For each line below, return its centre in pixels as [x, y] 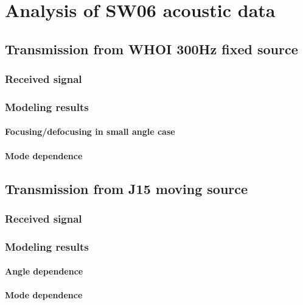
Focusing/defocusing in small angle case [90, 131]
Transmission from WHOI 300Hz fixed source [151, 48]
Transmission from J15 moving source [127, 188]
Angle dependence [44, 271]
